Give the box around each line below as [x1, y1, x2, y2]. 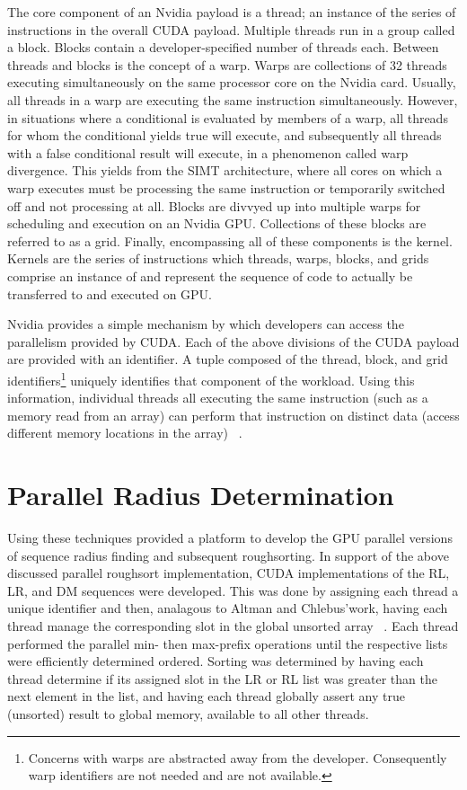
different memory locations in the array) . [7, 423, 242, 442]
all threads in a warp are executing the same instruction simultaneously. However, [7, 90, 458, 109]
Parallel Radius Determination [7, 476, 394, 513]
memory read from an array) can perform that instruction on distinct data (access [7, 405, 460, 424]
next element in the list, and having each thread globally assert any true [7, 687, 405, 706]
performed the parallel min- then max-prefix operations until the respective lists [7, 634, 448, 652]
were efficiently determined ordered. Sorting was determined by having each [7, 652, 424, 670]
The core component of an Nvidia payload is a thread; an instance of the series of [7, 3, 456, 21]
